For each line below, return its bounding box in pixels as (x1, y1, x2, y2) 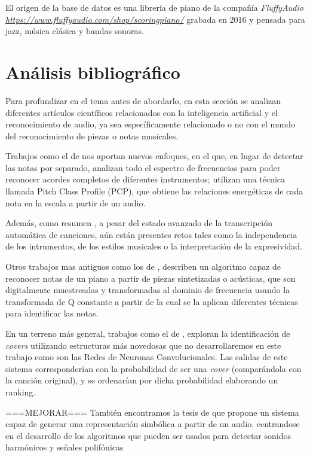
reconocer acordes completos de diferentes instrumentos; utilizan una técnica (5, 173, 285, 185)
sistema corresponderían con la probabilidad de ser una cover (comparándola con (5, 362, 302, 374)
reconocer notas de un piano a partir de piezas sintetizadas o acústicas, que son (5, 272, 296, 284)
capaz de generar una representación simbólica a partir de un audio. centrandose (5, 418, 300, 430)
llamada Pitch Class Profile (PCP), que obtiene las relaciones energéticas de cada (5, 185, 303, 197)
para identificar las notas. (5, 307, 99, 319)
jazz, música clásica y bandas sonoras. (5, 25, 144, 37)
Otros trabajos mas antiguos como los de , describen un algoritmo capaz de (5, 260, 281, 273)
